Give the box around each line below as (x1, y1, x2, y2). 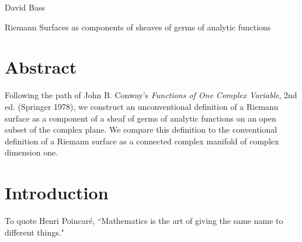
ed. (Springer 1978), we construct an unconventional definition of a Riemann (5, 100, 279, 112)
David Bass (5, 1, 45, 13)
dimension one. (5, 146, 58, 158)
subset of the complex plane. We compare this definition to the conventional (5, 123, 277, 136)
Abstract (5, 55, 77, 79)
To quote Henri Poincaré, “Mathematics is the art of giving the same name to (5, 215, 283, 226)
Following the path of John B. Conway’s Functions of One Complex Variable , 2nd (5, 89, 297, 101)
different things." (5, 226, 64, 238)
